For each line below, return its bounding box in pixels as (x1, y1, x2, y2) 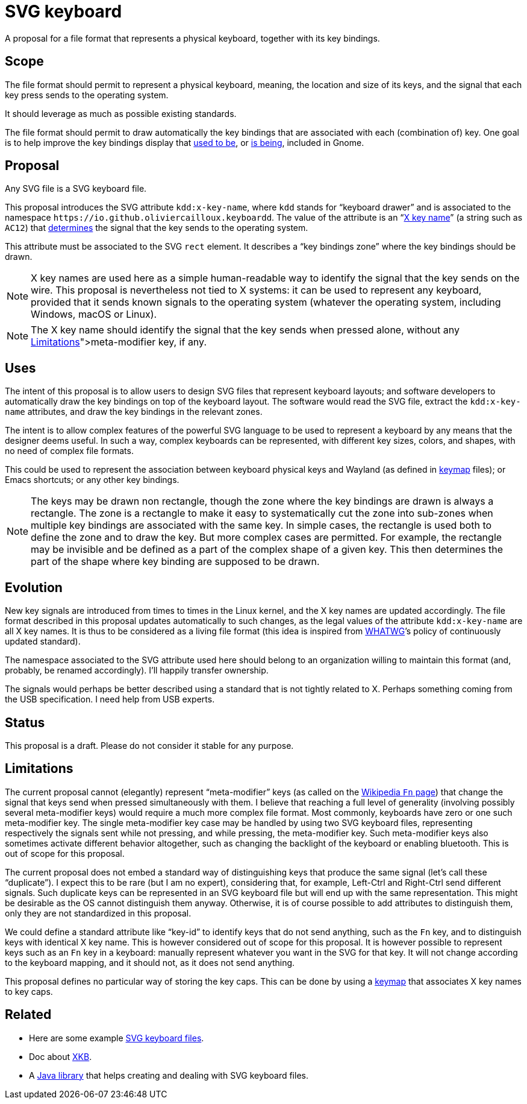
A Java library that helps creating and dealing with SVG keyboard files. (29, 1070, 308, 1080)
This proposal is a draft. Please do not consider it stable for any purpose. (5, 740, 294, 751)
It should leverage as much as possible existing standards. (5, 108, 237, 119)
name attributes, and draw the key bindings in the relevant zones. (5, 406, 263, 417)
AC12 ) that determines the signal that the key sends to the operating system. (5, 222, 308, 233)
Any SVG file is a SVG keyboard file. (5, 183, 147, 194)
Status (5, 714, 45, 730)
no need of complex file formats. (5, 446, 134, 456)
